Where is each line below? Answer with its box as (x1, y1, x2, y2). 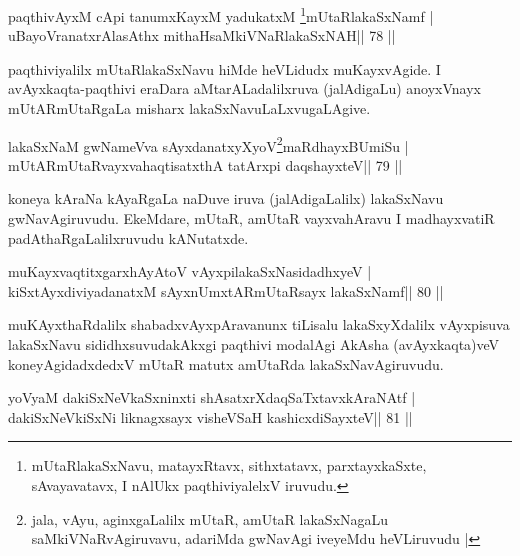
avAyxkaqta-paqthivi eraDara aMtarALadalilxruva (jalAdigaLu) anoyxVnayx (8, 78, 481, 99)
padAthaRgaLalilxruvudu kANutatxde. (8, 227, 249, 248)
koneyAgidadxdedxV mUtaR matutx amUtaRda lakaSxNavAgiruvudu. (8, 353, 444, 374)
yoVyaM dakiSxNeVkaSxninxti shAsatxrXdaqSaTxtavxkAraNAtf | (8, 387, 416, 408)
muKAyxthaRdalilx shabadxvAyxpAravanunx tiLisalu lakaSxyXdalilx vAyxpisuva (8, 314, 510, 335)
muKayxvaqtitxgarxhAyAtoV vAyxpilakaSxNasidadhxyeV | (8, 261, 372, 282)
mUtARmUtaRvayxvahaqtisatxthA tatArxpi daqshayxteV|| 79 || (8, 154, 403, 175)
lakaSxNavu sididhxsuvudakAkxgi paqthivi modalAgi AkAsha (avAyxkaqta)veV (8, 334, 500, 355)
